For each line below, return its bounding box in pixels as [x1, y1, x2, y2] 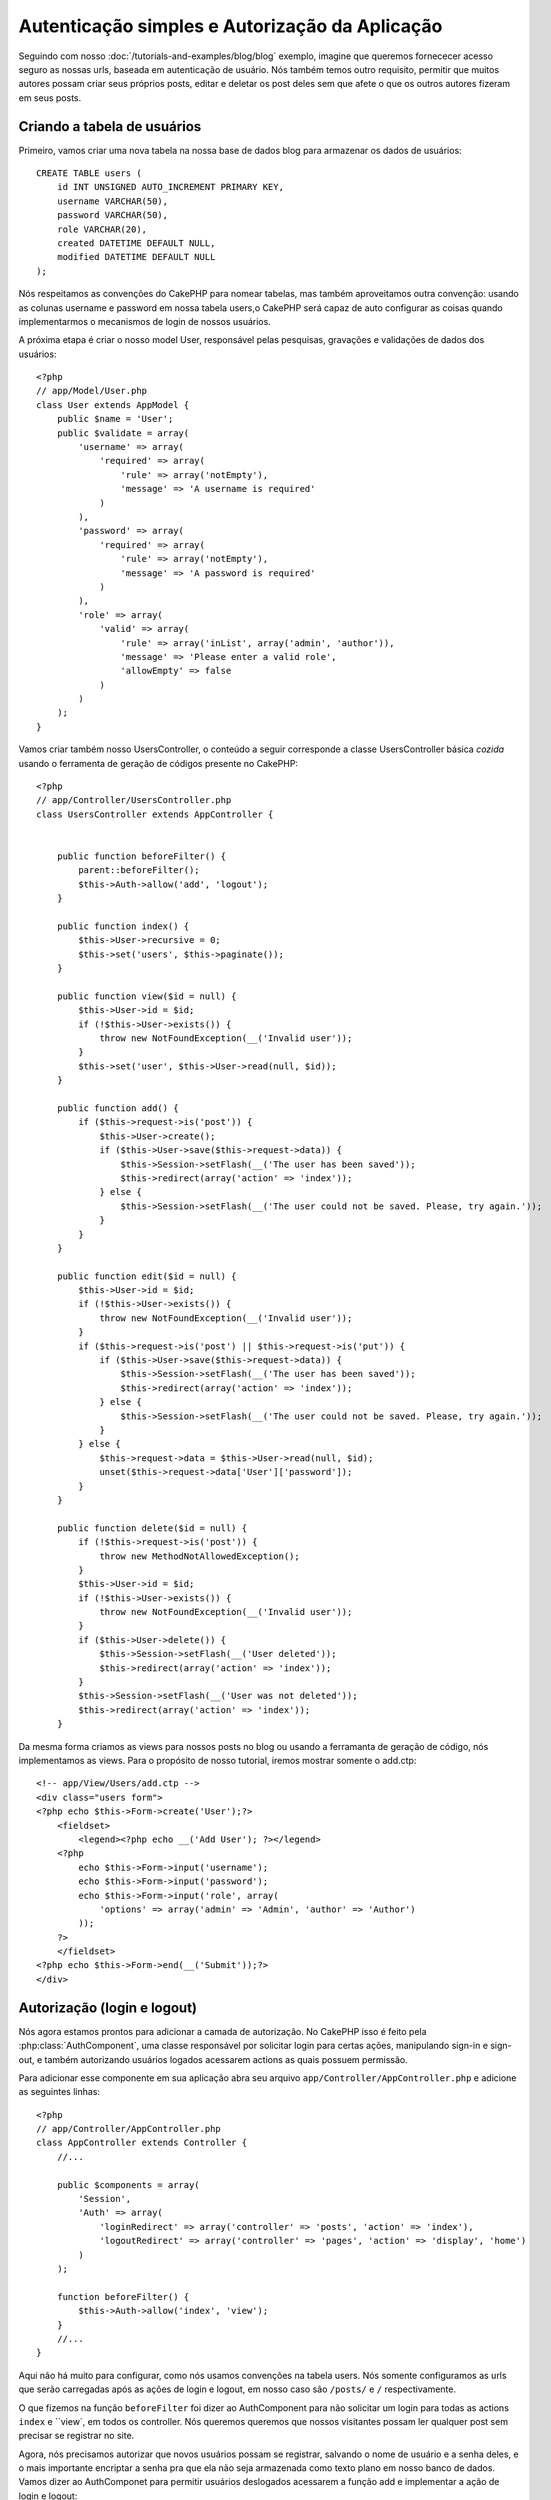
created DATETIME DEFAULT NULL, [56, 237, 216, 249]
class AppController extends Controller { [36, 2137, 248, 2149]
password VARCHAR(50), [56, 210, 169, 221]
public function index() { [56, 920, 190, 932]
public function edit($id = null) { [56, 1270, 237, 1282]
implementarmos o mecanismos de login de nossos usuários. [18, 315, 272, 327]
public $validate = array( [56, 427, 190, 439]
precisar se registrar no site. [18, 2430, 135, 2442]
